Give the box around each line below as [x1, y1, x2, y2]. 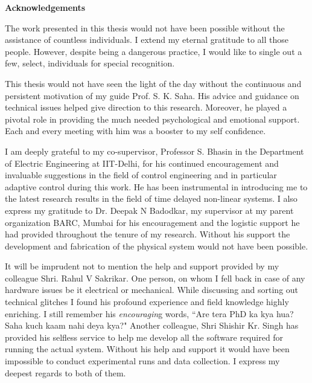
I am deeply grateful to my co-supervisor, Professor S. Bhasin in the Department [5, 144, 304, 157]
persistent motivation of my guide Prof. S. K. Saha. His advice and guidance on [5, 89, 299, 101]
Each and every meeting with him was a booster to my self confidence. [5, 124, 266, 137]
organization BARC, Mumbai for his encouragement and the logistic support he [5, 216, 300, 228]
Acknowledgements [5, 1, 86, 13]
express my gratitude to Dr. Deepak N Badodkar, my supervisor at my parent [5, 204, 294, 216]
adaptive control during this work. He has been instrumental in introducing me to [5, 180, 308, 193]
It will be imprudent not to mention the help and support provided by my [5, 260, 279, 272]
